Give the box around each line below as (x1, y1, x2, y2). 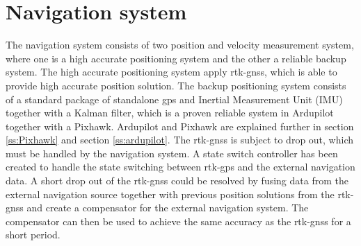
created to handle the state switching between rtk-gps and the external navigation (6, 159, 355, 174)
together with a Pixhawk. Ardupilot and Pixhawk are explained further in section (6, 118, 354, 133)
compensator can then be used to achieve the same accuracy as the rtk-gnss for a (6, 213, 351, 228)
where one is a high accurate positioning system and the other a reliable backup (6, 51, 346, 65)
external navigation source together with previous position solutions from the (6, 186, 335, 201)
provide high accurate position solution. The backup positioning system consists (6, 78, 346, 92)
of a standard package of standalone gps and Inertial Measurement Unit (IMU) (6, 91, 343, 106)
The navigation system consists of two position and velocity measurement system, (6, 37, 354, 52)
